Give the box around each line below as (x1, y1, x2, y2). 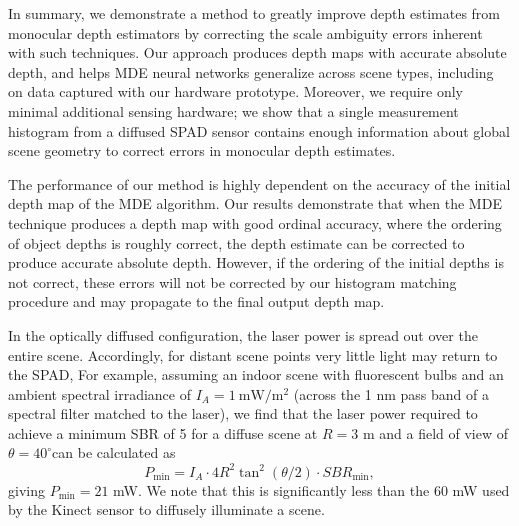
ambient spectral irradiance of (8, 383, 191, 404)
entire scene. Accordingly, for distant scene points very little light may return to (8, 344, 498, 365)
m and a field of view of (362, 422, 508, 443)
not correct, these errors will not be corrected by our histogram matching (8, 271, 457, 292)
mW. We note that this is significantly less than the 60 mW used (113, 479, 510, 500)
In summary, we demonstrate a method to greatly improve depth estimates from (8, 3, 501, 23)
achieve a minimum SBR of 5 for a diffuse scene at (8, 422, 318, 443)
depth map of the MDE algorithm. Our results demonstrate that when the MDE (8, 193, 502, 214)
